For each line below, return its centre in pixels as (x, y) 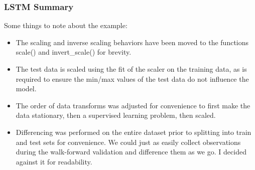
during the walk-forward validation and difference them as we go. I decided (131, 152)
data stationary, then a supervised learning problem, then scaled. (116, 115)
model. (26, 89)
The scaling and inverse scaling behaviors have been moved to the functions (132, 42)
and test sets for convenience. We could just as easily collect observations (128, 142)
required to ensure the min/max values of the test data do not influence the (132, 78)
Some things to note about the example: (66, 25)
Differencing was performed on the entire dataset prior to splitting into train (134, 132)
